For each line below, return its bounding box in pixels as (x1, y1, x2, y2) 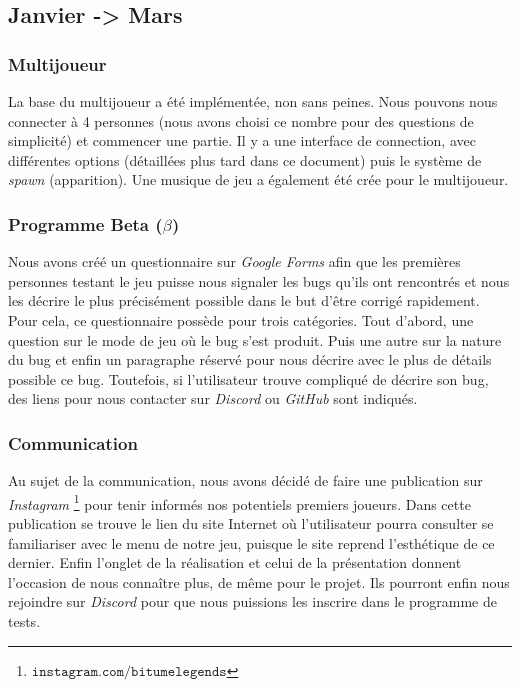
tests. (8, 610, 41, 631)
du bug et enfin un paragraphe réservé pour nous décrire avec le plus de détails (8, 349, 492, 370)
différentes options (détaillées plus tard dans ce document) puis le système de (8, 149, 482, 170)
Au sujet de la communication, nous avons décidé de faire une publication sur (8, 470, 483, 491)
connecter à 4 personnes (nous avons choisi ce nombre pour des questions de (8, 110, 474, 131)
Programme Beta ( (8, 211, 163, 236)
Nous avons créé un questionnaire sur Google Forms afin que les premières (8, 251, 461, 272)
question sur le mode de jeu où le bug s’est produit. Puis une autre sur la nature (8, 329, 502, 350)
